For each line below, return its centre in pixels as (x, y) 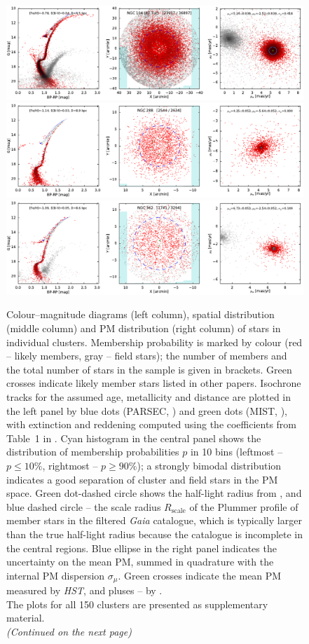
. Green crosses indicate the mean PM (200, 575)
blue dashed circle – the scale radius (84, 506)
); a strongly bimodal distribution (209, 465)
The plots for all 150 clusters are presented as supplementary (137, 604)
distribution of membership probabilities (93, 452)
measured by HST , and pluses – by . (84, 590)
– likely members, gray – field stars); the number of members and (147, 356)
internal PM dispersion (56, 575)
